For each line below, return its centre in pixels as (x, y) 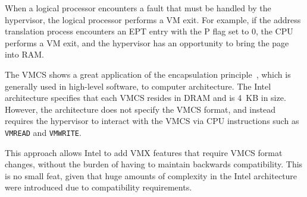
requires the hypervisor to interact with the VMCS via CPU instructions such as (152, 121)
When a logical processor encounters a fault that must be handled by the (138, 8)
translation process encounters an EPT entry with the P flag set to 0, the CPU (149, 31)
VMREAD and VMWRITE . (43, 132)
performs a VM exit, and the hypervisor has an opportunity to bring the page (147, 42)
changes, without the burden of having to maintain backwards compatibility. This (154, 164)
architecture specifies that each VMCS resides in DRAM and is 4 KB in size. (145, 98)
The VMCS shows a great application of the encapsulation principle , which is (148, 74)
